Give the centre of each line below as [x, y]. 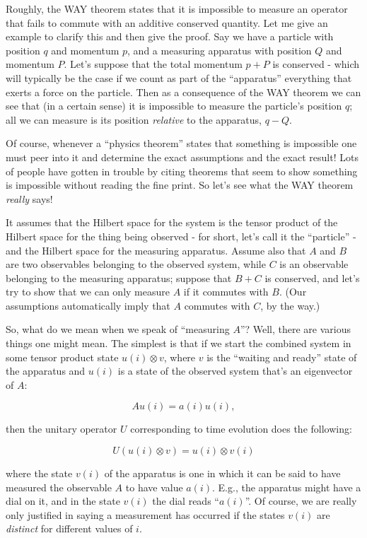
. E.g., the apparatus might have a [287, 487]
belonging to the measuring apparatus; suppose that [119, 277]
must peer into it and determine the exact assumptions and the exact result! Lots [182, 157]
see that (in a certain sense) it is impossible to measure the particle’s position [174, 106]
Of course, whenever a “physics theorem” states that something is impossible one [181, 143]
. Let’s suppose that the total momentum [153, 64]
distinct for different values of [69, 528]
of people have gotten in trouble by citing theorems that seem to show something [182, 171]
